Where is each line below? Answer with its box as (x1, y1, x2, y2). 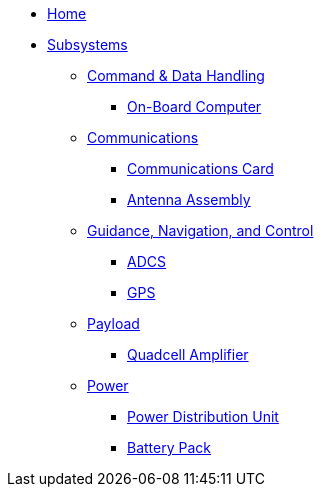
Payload (87, 315, 140, 332)
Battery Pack (127, 439, 211, 456)
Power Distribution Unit (127, 408, 279, 425)
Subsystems (47, 36, 128, 53)
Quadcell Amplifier (127, 346, 249, 363)
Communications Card (127, 160, 274, 177)
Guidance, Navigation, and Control (87, 222, 314, 239)
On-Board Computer (127, 98, 262, 115)
